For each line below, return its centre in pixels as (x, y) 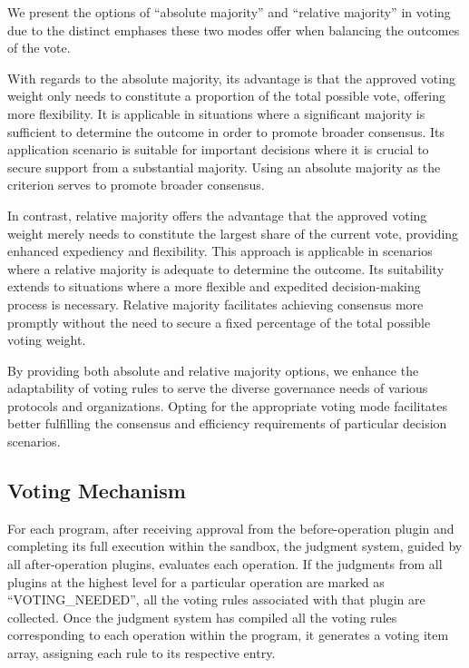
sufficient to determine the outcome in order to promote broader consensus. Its (226, 131)
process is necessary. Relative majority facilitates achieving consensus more (215, 304)
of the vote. (39, 48)
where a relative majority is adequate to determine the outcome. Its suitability (226, 268)
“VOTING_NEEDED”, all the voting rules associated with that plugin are (216, 599)
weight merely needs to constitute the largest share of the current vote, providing (233, 233)
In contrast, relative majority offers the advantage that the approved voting (217, 215)
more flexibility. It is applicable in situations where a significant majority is (216, 113)
